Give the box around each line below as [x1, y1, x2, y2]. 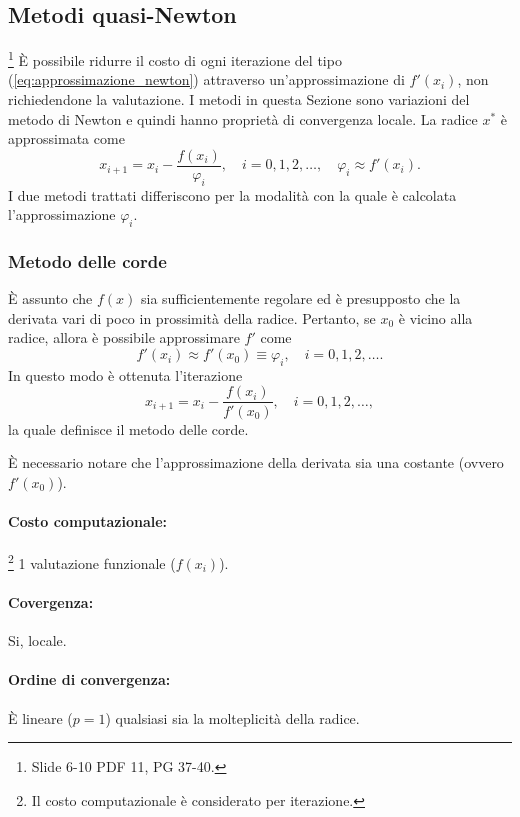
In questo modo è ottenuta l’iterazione [8, 364, 243, 385]
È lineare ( [8, 707, 73, 728]
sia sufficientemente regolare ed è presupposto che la [141, 288, 461, 309]
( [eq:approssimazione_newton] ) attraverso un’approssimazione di [8, 69, 405, 90]
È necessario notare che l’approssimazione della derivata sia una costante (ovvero [8, 452, 504, 473]
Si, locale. [8, 630, 67, 651]
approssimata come [8, 128, 125, 149]
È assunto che [8, 288, 93, 309]
